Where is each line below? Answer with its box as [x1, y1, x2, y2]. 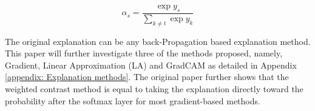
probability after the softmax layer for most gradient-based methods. [5, 94, 260, 107]
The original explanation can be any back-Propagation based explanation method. [5, 35, 311, 47]
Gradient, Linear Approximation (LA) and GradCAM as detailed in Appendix [5, 58, 297, 71]
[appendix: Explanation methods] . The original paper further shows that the [5, 70, 289, 83]
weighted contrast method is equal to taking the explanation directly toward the [5, 82, 303, 95]
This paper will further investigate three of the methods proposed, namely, [5, 47, 283, 59]
